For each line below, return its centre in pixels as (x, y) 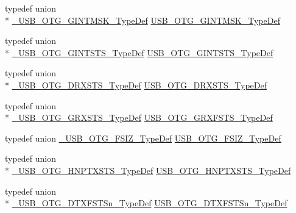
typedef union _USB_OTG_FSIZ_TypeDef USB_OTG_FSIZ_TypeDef (143, 138)
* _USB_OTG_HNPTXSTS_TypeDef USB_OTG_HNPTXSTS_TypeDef (148, 170)
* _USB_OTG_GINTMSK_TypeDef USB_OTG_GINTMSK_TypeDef (143, 20)
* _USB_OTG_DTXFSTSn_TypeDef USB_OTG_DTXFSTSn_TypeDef (146, 203)
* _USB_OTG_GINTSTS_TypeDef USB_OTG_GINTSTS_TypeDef (139, 52)
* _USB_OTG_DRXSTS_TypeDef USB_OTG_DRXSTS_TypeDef (136, 85)
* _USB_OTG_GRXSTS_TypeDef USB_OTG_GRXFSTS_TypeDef (139, 117)
